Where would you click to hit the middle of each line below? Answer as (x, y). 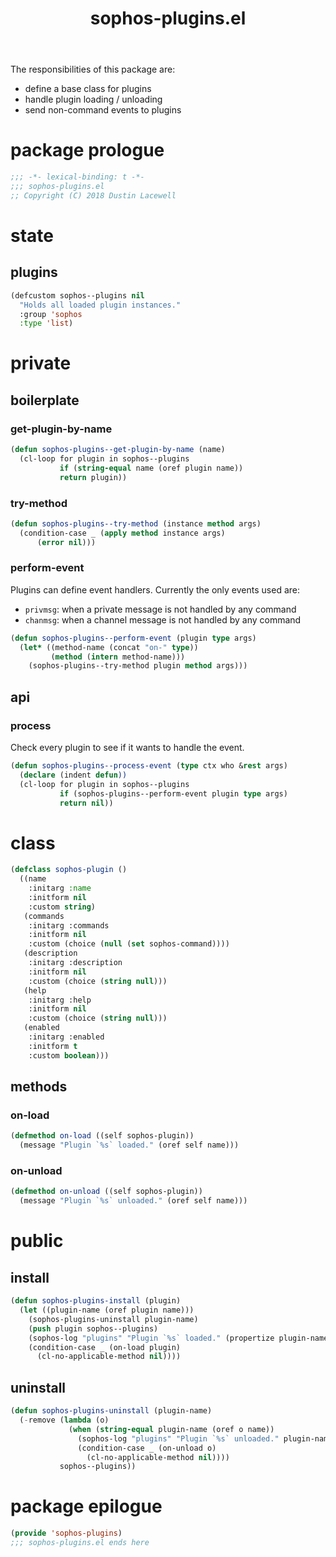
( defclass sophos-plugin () (69, 870)
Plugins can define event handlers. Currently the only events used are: (155, 589)
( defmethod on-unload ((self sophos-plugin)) (106, 1192)
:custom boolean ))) (69, 1055)
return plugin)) (93, 477)
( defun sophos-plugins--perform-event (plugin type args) (133, 638)
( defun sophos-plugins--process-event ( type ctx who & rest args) (149, 766)
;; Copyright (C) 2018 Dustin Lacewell (93, 195)
